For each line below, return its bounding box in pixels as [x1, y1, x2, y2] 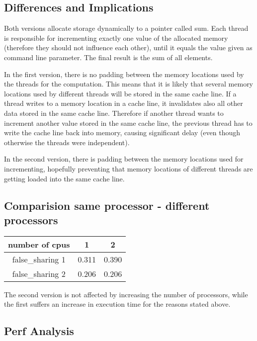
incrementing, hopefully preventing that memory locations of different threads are [4, 163, 253, 173]
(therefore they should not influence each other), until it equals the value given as [4, 42, 253, 53]
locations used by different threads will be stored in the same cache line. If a [4, 88, 237, 98]
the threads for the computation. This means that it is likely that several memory [4, 79, 254, 89]
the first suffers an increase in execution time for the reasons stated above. [4, 299, 231, 309]
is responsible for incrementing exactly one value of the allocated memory [4, 32, 228, 43]
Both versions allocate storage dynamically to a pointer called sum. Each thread [4, 23, 249, 33]
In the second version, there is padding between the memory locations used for [4, 154, 244, 164]
